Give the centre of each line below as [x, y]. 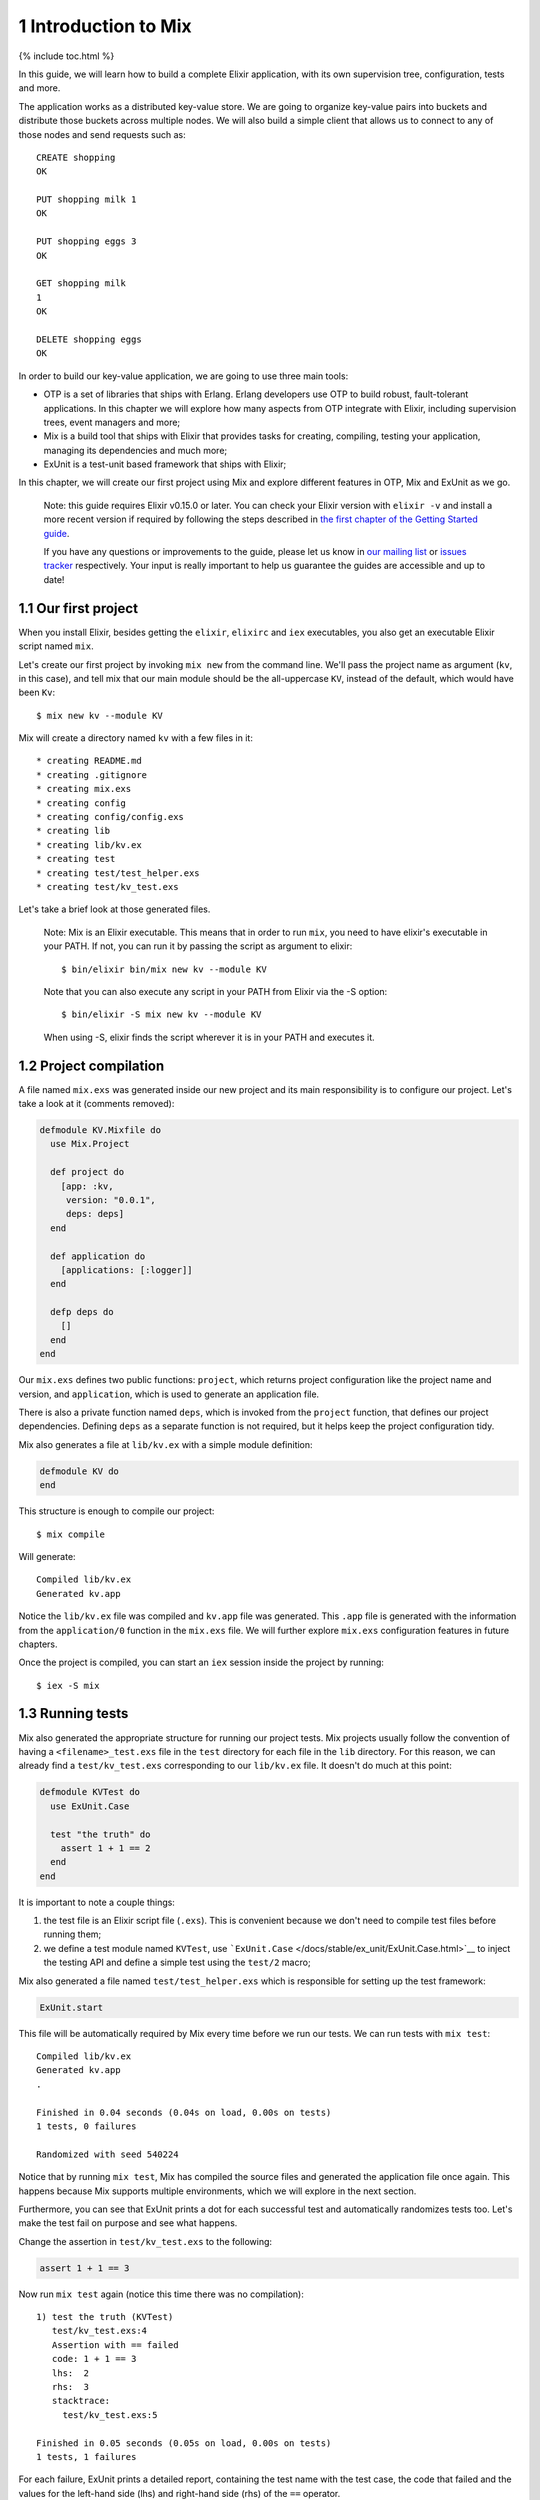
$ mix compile [70, 1534]
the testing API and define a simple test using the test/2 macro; [177, 1962]
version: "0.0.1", [111, 1199]
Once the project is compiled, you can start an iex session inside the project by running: [201, 1662]
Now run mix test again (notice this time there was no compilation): [161, 2294]
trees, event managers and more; [112, 422]
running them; [72, 1934]
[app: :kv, [87, 1186]
